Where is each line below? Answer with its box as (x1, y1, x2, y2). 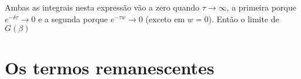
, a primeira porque (226, 1, 296, 13)
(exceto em (145, 12, 185, 25)
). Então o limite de (208, 12, 279, 25)
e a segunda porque (38, 12, 108, 25)
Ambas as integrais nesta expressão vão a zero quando (5, 1, 200, 13)
